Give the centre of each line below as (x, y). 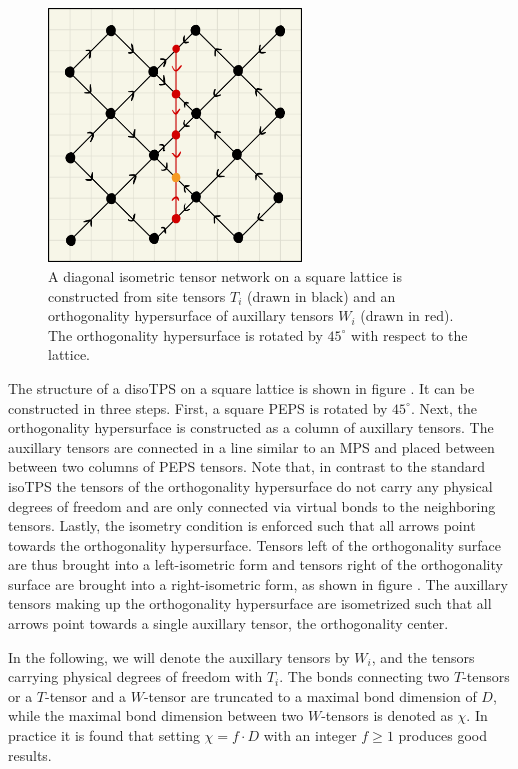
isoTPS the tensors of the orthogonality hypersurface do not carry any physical (250, 485)
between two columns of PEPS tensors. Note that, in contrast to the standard (247, 466)
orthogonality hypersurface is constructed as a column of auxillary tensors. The (251, 427)
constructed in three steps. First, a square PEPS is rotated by (198, 407)
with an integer (310, 735)
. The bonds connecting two (364, 676)
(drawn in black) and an (321, 295)
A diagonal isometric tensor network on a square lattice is (225, 275)
